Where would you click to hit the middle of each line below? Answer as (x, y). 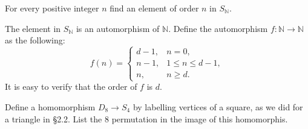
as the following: (35, 40)
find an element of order (154, 8)
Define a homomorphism (50, 106)
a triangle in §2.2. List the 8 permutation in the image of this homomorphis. (146, 118)
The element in (33, 28)
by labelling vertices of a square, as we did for (218, 106)
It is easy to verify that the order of (71, 87)
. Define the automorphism (218, 28)
